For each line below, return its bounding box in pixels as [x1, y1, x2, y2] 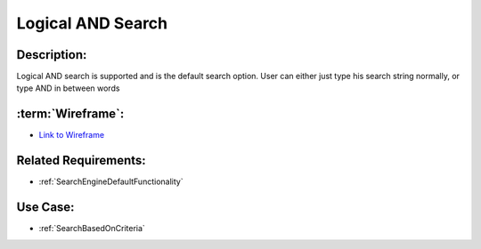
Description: [16, 47, 87, 62]
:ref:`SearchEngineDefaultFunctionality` [38, 176, 183, 187]
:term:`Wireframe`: [16, 107, 125, 122]
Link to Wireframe [38, 130, 105, 141]
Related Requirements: [16, 153, 146, 168]
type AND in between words [16, 83, 120, 93]
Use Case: [16, 200, 75, 215]
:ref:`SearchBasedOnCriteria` [38, 223, 146, 234]
